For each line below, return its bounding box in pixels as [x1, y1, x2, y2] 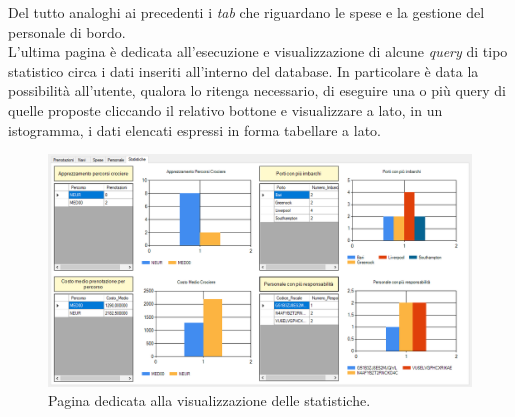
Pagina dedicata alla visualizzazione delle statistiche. [48, 390, 371, 411]
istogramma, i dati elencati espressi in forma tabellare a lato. [8, 119, 382, 140]
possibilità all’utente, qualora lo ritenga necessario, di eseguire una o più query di [8, 80, 507, 101]
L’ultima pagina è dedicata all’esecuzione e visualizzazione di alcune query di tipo [8, 41, 508, 62]
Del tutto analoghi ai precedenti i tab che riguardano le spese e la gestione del [8, 2, 485, 22]
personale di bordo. [8, 21, 126, 42]
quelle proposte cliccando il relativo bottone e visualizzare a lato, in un [8, 99, 443, 120]
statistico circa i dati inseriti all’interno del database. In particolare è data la [8, 60, 479, 81]
